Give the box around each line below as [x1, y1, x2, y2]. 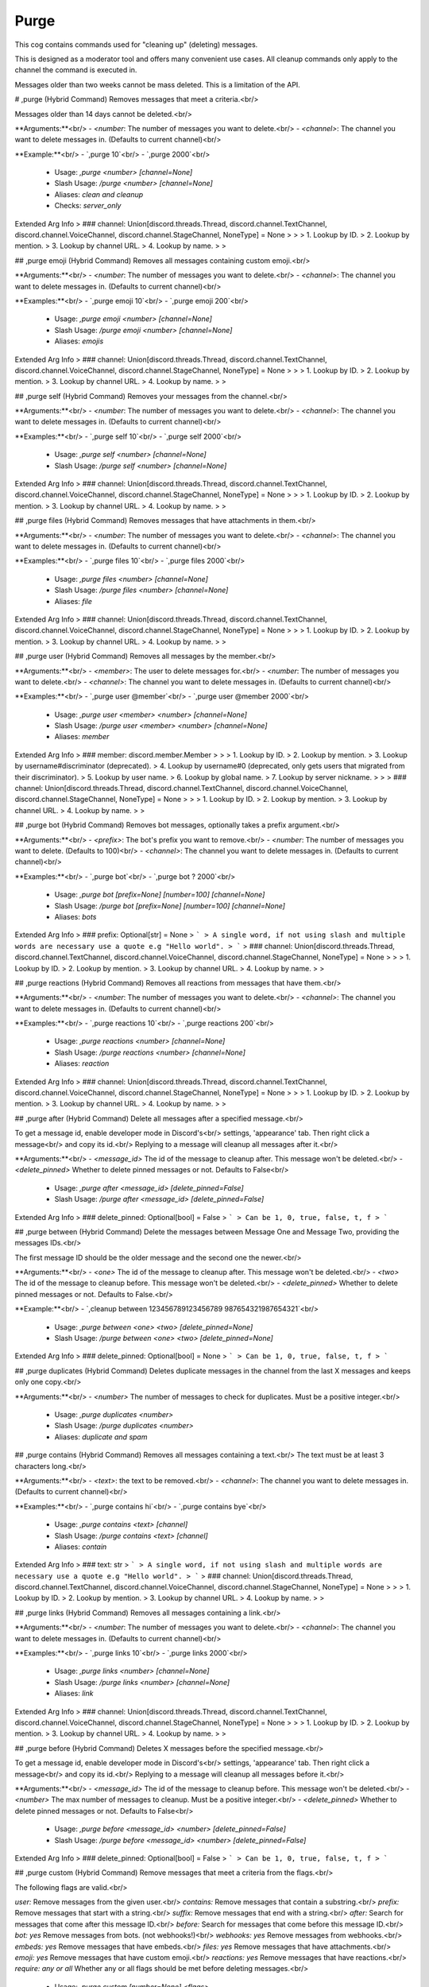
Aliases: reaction [54, 1059, 110, 1068]
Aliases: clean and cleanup [54, 189, 144, 199]
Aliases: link [54, 1689, 94, 1698]
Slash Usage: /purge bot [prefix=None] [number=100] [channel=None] [54, 901, 286, 910]
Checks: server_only [54, 201, 122, 211]
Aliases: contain [54, 1542, 107, 1551]
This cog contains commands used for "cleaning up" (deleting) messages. [14, 40, 258, 49]
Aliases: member [54, 732, 110, 742]
